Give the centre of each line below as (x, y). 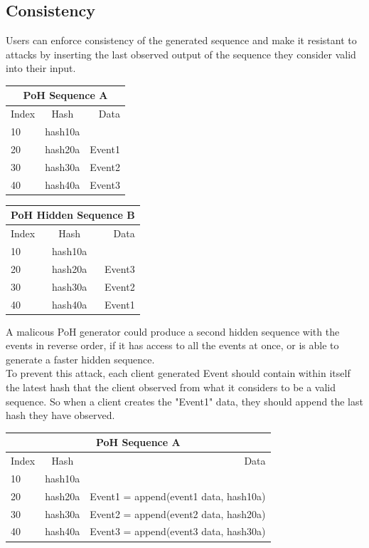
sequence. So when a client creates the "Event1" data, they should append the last (184, 401)
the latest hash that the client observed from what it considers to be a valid (171, 387)
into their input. (41, 68)
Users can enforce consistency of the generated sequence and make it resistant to (181, 40)
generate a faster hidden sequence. (80, 359)
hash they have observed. (60, 415)
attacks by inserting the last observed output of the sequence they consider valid (181, 54)
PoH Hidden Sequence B (73, 215)
